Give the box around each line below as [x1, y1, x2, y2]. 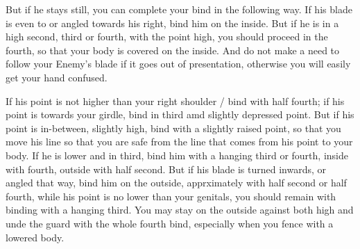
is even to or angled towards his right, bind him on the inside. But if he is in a [6, 15, 339, 30]
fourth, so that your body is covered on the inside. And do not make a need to [6, 42, 340, 57]
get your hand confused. [6, 70, 108, 84]
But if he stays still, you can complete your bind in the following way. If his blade [6, 2, 352, 16]
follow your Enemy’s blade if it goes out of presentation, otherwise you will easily [6, 56, 351, 71]
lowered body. [6, 230, 65, 244]
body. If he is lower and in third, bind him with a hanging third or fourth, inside [6, 147, 348, 162]
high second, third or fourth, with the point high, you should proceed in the [6, 29, 328, 44]
